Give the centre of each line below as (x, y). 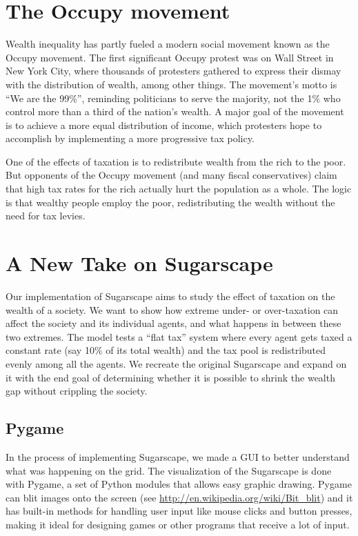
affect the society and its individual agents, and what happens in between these (173, 323)
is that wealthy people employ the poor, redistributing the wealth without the (170, 202)
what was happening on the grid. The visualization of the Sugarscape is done (169, 470)
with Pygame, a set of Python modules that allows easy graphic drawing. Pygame (179, 484)
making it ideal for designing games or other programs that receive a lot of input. (178, 524)
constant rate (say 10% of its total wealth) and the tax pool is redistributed (166, 350)
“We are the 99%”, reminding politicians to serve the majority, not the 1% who (173, 98)
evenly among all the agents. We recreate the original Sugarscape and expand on (176, 363)
